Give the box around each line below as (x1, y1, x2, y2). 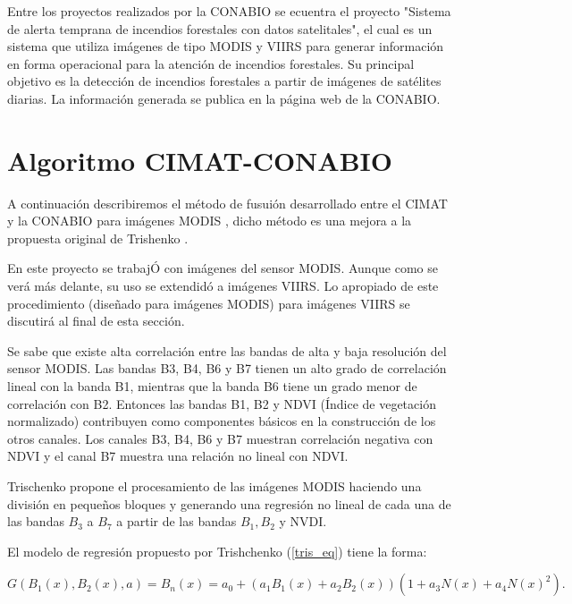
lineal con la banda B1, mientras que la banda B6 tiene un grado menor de (7, 377, 417, 396)
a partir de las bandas (116, 512, 237, 531)
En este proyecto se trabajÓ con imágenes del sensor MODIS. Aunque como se (7, 259, 438, 277)
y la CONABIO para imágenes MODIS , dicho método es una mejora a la (7, 211, 412, 230)
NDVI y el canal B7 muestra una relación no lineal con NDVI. (7, 447, 349, 465)
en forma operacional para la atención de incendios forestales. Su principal (7, 54, 415, 72)
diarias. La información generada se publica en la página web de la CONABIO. (7, 89, 441, 107)
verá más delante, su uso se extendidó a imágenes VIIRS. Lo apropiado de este (7, 276, 439, 295)
